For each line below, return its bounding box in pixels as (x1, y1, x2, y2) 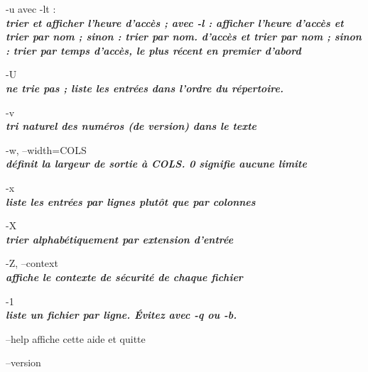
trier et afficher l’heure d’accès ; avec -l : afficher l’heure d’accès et (6, 15, 344, 30)
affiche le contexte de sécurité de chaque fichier (6, 269, 243, 284)
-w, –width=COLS (6, 142, 87, 157)
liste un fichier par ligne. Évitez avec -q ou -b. (6, 307, 237, 322)
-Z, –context (6, 256, 58, 270)
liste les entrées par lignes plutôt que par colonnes (6, 194, 256, 209)
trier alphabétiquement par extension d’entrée (6, 231, 234, 246)
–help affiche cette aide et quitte (6, 331, 146, 346)
